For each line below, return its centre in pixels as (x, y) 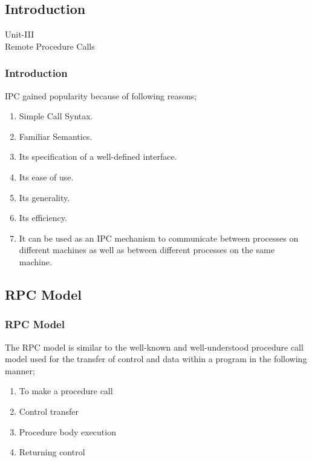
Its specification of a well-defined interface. (98, 157)
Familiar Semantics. (56, 136)
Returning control (52, 452)
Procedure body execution (67, 431)
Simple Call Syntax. (56, 116)
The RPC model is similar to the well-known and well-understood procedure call (154, 347)
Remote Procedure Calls (50, 46)
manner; (20, 370)
